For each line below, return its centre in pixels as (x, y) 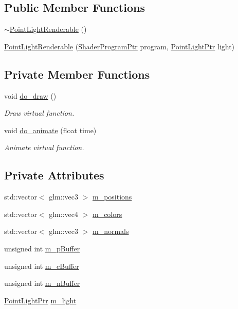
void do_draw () (30, 95)
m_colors (107, 214)
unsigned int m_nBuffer (42, 283)
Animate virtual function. (44, 147)
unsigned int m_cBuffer (42, 266)
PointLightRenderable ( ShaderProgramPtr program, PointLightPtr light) (120, 46)
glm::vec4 (63, 214)
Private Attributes (54, 175)
